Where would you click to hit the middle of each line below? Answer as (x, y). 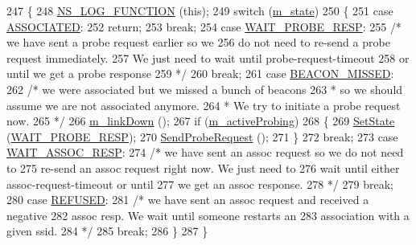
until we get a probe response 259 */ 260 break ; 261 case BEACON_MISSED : (200, 73)
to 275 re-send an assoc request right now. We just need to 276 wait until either (203, 167)
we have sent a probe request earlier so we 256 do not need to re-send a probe (198, 42)
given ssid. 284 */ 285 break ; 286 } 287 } (107, 231)
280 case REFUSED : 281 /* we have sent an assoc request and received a (188, 200)
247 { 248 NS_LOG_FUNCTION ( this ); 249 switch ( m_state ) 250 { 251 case (200, 10)
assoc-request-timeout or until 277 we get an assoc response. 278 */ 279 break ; (200, 184)
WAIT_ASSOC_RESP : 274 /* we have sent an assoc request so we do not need (205, 152)
